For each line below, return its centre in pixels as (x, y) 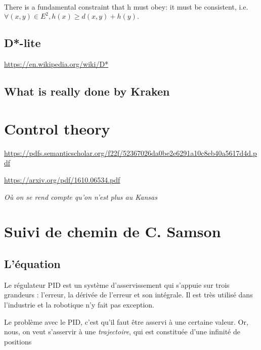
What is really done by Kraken (87, 91)
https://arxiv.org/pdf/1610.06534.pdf (62, 179)
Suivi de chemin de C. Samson (113, 231)
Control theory (57, 128)
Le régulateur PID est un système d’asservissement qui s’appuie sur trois (117, 285)
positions (18, 341)
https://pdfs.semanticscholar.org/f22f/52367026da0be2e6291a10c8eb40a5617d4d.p (130, 152)
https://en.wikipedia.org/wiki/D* (56, 64)
